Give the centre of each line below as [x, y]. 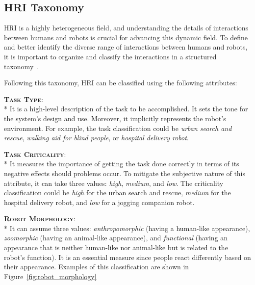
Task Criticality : [35, 154]
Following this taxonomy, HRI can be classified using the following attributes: [121, 83]
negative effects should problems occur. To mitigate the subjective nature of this [125, 173]
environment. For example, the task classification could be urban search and [118, 128]
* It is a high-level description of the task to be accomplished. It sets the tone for [126, 109]
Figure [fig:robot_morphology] [50, 276]
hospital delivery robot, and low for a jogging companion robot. [99, 202]
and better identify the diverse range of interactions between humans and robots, [126, 47]
